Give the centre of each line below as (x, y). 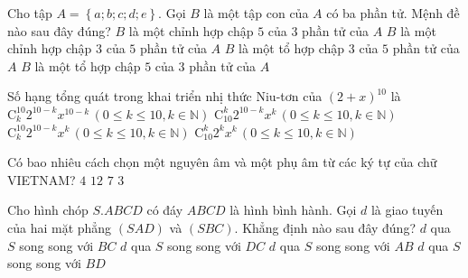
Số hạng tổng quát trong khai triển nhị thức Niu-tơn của (165, 96)
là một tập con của (256, 13)
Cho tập (30, 13)
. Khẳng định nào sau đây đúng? (325, 227)
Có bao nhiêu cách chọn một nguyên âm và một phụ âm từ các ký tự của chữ (222, 162)
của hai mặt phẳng (60, 227)
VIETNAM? (42, 179)
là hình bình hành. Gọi (293, 210)
